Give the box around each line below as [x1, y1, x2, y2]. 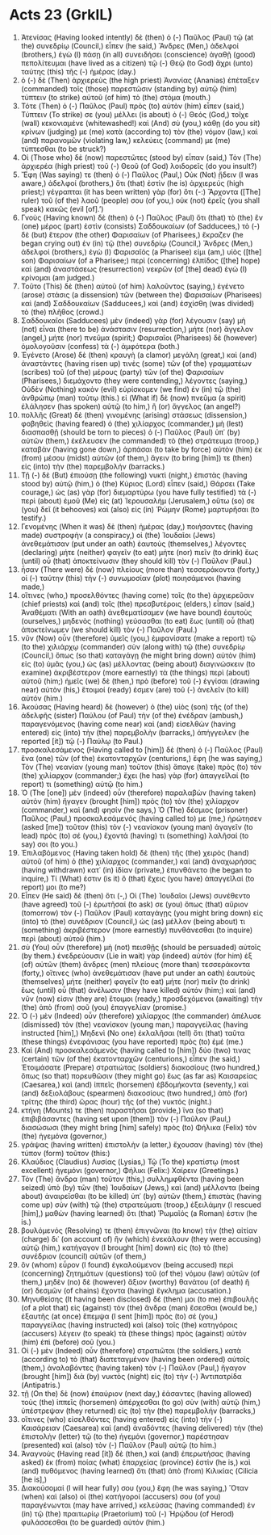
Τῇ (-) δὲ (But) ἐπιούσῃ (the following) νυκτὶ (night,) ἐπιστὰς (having [20, 470, 248, 480]
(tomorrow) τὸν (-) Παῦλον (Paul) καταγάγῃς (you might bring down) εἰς [20, 907, 264, 918]
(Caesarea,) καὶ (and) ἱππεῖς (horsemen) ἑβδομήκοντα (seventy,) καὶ [20, 1079, 249, 1089]
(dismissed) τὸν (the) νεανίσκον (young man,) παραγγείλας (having [20, 1020, 248, 1029]
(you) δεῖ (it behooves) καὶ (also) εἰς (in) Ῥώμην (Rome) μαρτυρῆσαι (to [20, 504, 260, 514]
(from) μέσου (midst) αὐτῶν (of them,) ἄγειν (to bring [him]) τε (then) [20, 452, 252, 462]
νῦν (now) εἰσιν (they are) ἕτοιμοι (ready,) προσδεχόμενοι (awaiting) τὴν [20, 994, 263, 1003]
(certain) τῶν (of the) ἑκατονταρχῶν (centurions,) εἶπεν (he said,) [20, 1053, 241, 1063]
